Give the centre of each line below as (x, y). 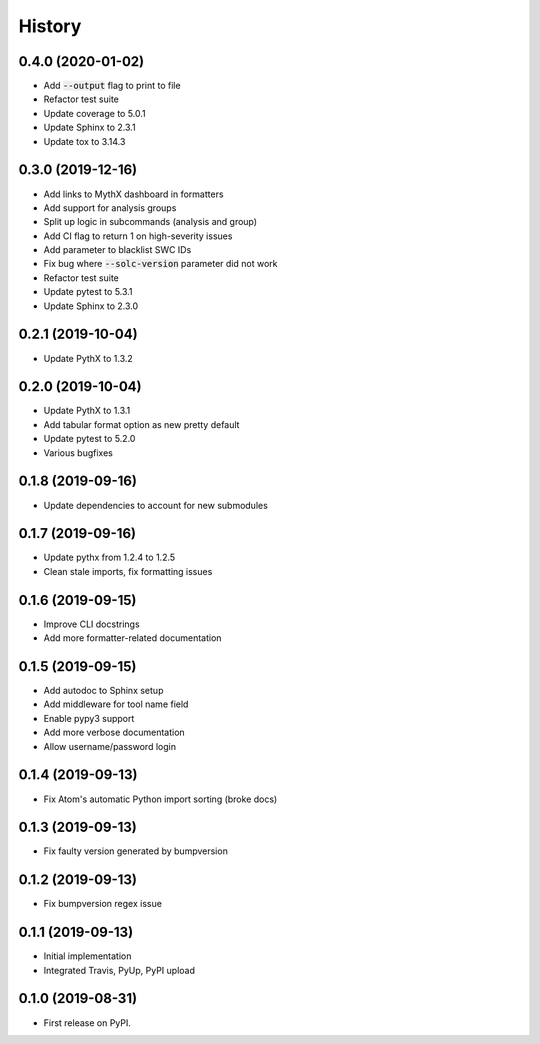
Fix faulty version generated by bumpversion (136, 851)
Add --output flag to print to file (112, 86)
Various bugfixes (78, 452)
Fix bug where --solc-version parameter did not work (160, 264)
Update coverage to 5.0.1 (95, 113)
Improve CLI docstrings (91, 624)
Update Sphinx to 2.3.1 (89, 127)
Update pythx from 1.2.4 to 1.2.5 (109, 557)
